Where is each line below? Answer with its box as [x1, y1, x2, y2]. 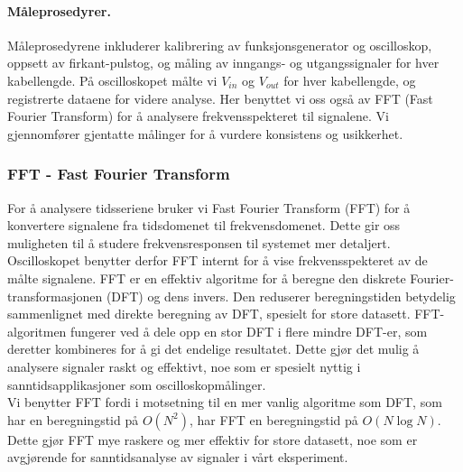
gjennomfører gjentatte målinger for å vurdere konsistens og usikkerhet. [7, 124, 403, 143]
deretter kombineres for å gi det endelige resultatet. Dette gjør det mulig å [7, 339, 420, 358]
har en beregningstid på [7, 410, 139, 429]
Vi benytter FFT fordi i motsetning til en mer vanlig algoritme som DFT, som [7, 393, 442, 412]
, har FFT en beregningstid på [190, 410, 358, 429]
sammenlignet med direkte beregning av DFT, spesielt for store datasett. [7, 304, 411, 323]
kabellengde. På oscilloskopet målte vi [7, 70, 218, 89]
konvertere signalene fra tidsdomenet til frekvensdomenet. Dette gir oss [7, 216, 401, 235]
